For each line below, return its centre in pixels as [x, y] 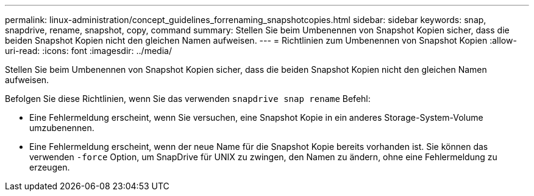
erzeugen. [50, 167]
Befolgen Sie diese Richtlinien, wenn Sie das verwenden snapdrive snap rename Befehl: [188, 99]
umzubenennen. [62, 128]
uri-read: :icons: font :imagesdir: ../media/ [88, 51]
